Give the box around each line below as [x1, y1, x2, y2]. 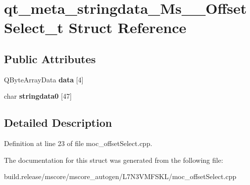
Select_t [4, 17, 64, 37]
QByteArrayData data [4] [4, 74, 84, 84]
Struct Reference [68, 17, 187, 37]
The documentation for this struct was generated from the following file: [4, 154, 223, 165]
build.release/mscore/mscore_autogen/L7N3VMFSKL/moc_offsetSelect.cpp [4, 171, 237, 182]
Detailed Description [4, 115, 112, 130]
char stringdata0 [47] [4, 91, 72, 101]
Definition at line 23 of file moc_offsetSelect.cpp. [4, 138, 152, 148]
